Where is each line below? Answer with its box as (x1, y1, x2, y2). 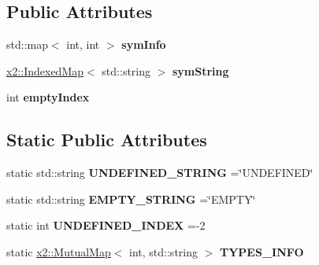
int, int (66, 36, 100, 53)
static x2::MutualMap (6, 243, 111, 259)
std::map (6, 36, 48, 53)
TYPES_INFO (219, 243, 304, 259)
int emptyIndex (6, 89, 90, 105)
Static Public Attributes (6, 127, 207, 152)
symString (172, 62, 229, 79)
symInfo (121, 36, 166, 53)
